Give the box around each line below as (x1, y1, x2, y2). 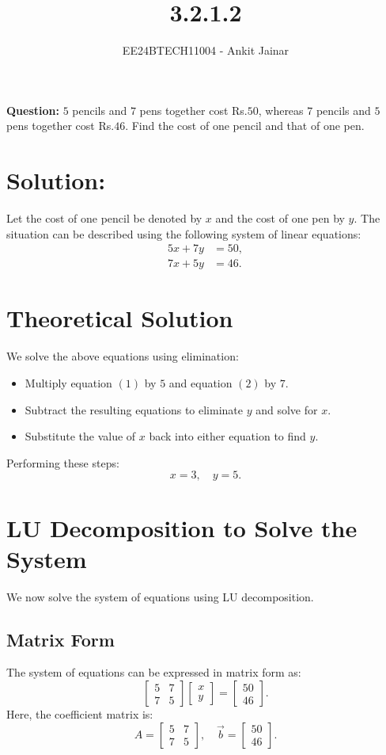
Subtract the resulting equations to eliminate (25, 401, 243, 418)
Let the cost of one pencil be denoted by (6, 210, 202, 227)
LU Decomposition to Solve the (6, 511, 358, 543)
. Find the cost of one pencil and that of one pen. (125, 117, 365, 134)
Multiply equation (25, 375, 112, 391)
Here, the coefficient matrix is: (6, 706, 153, 723)
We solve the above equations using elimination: (6, 348, 239, 364)
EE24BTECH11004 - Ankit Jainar (122, 42, 289, 59)
